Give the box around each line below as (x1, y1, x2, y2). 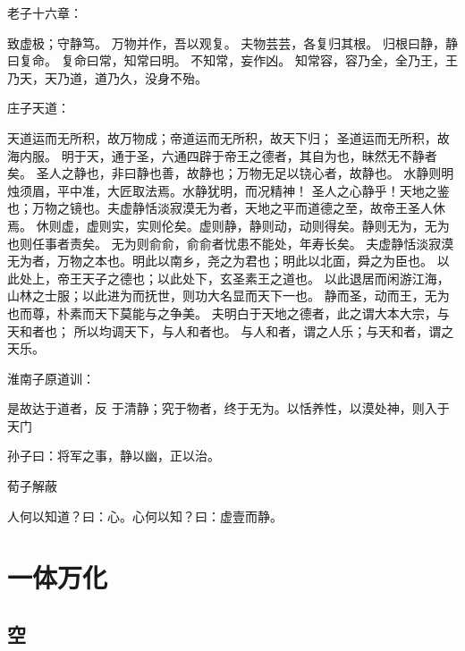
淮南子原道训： (7, 368, 95, 387)
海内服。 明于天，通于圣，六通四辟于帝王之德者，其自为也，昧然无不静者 (7, 146, 437, 165)
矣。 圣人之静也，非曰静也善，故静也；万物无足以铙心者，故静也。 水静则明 (7, 164, 454, 182)
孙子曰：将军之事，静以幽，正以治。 (7, 446, 220, 465)
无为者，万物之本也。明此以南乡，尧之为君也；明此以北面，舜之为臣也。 (7, 251, 433, 270)
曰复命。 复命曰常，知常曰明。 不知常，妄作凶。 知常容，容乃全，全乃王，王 (7, 51, 458, 70)
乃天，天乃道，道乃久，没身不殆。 (7, 68, 207, 87)
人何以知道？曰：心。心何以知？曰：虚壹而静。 (7, 506, 283, 525)
